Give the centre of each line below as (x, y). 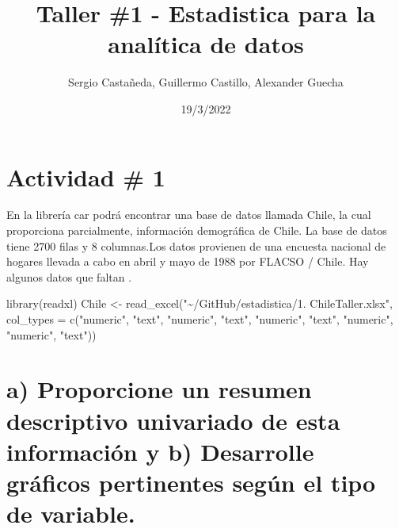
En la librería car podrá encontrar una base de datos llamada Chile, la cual (189, 215)
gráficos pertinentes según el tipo (191, 482)
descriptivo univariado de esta (173, 420)
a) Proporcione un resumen (159, 389)
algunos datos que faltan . (69, 276)
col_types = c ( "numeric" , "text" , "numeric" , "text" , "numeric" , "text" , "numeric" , (200, 319)
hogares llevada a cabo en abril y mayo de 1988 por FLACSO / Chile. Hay (188, 261)
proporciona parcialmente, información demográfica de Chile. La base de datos (197, 230)
